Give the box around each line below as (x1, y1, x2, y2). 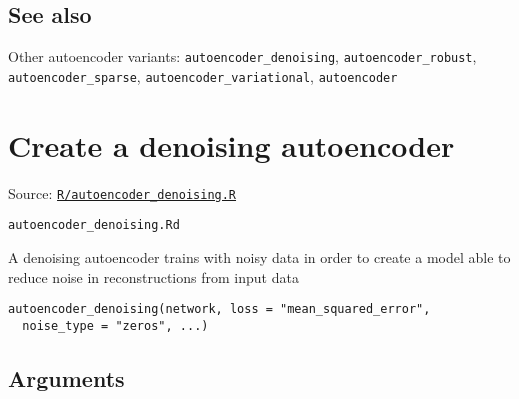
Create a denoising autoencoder (8, 124, 455, 165)
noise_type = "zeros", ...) (22, 318, 209, 333)
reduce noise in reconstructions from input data (8, 266, 299, 287)
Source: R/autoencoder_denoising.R (8, 182, 237, 203)
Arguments (8, 362, 125, 393)
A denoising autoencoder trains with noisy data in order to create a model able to (8, 246, 511, 267)
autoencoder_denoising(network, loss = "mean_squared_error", (8, 302, 431, 317)
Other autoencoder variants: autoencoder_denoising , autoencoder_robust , (8, 46, 477, 67)
